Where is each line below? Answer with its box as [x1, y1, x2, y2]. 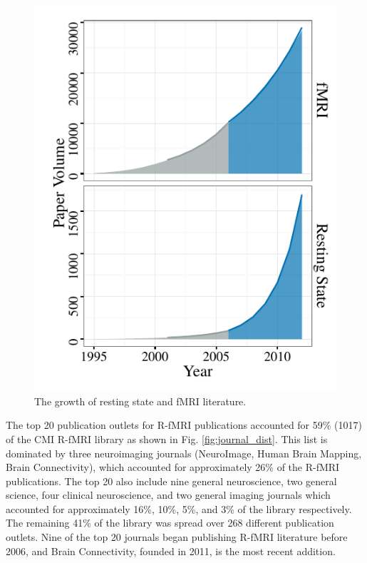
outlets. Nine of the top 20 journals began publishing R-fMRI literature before [6, 529, 348, 544]
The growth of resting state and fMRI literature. [34, 393, 247, 408]
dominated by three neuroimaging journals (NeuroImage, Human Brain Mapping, [6, 445, 362, 460]
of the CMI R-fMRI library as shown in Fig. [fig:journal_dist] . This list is [6, 431, 328, 446]
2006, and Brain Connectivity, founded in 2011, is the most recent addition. [6, 543, 336, 558]
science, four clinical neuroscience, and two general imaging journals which [6, 487, 331, 502]
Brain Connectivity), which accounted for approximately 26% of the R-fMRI [6, 460, 340, 475]
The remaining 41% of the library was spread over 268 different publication [6, 515, 334, 530]
